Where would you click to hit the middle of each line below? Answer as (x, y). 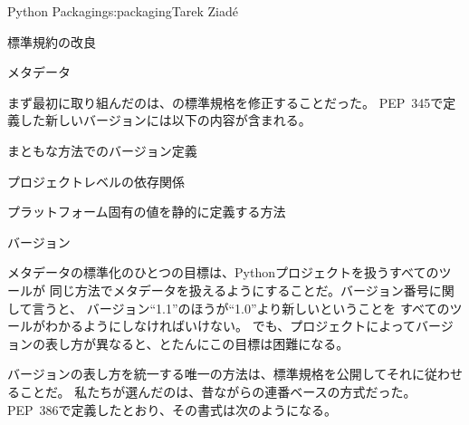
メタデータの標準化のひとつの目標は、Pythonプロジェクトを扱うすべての (223, 272)
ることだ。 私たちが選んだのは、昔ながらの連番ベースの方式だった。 (212, 391)
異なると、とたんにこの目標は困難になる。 (222, 343)
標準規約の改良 (52, 41)
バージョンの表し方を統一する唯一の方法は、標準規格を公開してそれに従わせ (235, 374)
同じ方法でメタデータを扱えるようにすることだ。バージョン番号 (239, 290)
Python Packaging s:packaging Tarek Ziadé (123, 11)
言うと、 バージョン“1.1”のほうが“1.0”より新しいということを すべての (241, 308)
